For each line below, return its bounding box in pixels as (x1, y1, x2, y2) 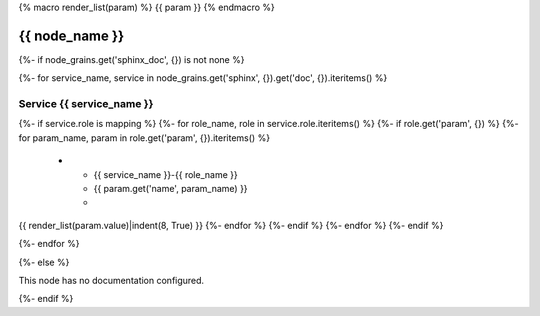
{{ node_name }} (18, 27, 125, 44)
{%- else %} (18, 256, 70, 268)
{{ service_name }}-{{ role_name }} (93, 168, 239, 180)
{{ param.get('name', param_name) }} (93, 183, 249, 194)
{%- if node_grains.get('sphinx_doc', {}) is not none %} (18, 53, 245, 65)
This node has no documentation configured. (18, 274, 205, 286)
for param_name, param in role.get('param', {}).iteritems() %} (18, 131, 270, 144)
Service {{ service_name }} (18, 97, 154, 111)
